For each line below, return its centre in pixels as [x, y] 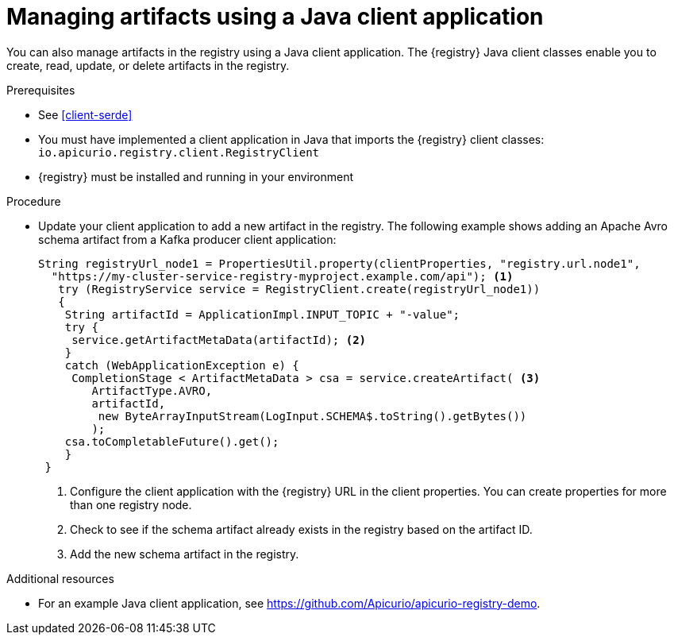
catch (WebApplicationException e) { [182, 365]
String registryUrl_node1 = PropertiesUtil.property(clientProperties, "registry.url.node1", [339, 263]
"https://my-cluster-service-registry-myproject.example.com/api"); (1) [282, 276]
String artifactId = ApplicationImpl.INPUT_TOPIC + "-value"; [262, 314]
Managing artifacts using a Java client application [275, 17]
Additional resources [60, 578]
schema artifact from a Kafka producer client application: [187, 239]
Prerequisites [41, 90]
